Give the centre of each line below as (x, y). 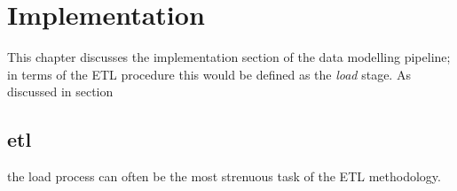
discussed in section (60, 92)
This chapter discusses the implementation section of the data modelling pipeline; (229, 57)
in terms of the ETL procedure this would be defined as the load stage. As (209, 74)
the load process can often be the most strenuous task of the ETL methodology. (224, 176)
